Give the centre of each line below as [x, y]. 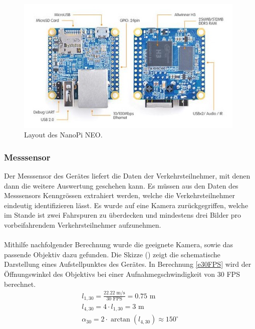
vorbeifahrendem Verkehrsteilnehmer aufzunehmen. [83, 225]
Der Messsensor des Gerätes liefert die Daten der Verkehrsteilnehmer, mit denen [127, 176]
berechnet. [20, 284]
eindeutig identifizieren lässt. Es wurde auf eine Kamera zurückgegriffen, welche [126, 205]
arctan [120, 320]
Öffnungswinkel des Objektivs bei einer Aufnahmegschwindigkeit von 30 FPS [122, 274]
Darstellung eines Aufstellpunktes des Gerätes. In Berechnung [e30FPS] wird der [128, 264]
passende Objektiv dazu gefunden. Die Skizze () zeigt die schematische [112, 254]
